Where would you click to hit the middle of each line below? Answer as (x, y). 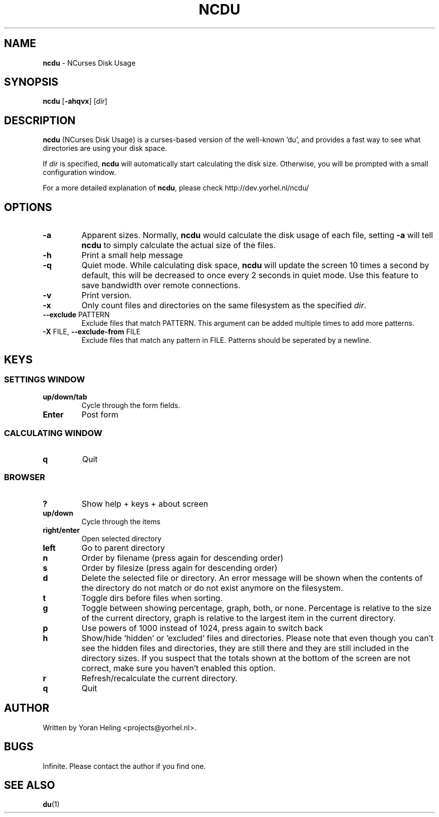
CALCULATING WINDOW (53, 433)
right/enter (61, 530)
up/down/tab (65, 397)
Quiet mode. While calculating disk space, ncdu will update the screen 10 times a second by (255, 265)
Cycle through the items (121, 521)
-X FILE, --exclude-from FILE (92, 332)
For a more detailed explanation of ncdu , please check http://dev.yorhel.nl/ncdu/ (176, 188)
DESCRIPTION (40, 120)
